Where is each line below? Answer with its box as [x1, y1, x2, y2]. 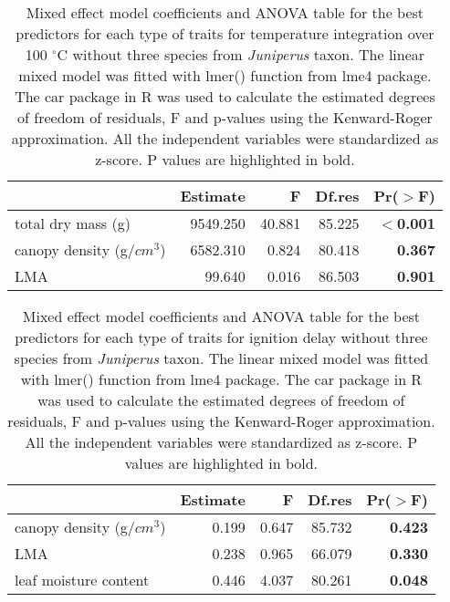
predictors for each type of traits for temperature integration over [16, 23, 434, 44]
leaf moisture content [15, 569, 150, 590]
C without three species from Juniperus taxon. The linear [57, 44, 425, 65]
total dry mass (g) [15, 213, 131, 234]
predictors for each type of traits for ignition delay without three [15, 327, 428, 348]
